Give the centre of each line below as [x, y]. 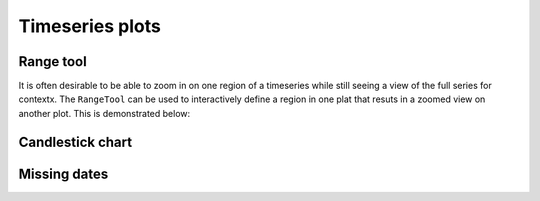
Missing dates [63, 173]
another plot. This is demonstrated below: [104, 113]
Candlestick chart [75, 141]
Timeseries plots [90, 26]
